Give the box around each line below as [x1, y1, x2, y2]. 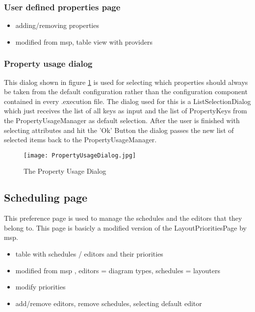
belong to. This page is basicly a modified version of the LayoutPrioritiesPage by [4, 222, 247, 233]
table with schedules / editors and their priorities [15, 249, 163, 259]
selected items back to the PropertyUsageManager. [4, 134, 157, 145]
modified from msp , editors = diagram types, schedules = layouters [15, 265, 220, 275]
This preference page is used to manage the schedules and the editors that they [4, 213, 242, 223]
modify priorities [15, 282, 66, 292]
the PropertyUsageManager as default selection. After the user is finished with [4, 115, 240, 125]
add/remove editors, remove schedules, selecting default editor [15, 298, 202, 308]
